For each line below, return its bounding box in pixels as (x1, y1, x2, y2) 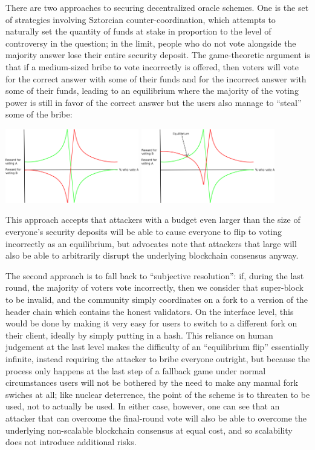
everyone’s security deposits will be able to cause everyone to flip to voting (5, 225, 282, 238)
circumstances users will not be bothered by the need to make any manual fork (5, 376, 298, 389)
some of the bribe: (5, 108, 73, 121)
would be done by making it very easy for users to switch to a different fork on (5, 317, 297, 329)
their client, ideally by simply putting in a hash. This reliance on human (5, 328, 273, 341)
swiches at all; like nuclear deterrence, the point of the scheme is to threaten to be (5, 388, 310, 400)
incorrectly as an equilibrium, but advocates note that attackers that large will (5, 237, 297, 250)
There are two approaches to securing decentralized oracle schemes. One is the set (5, 1, 309, 13)
